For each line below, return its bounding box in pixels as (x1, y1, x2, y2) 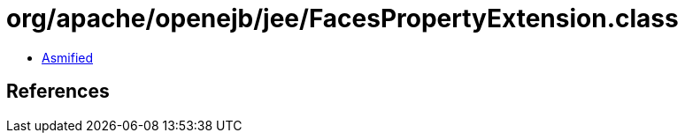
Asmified (42, 49, 94, 65)
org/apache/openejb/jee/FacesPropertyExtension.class (6, 4, 679, 33)
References (6, 80, 110, 103)
